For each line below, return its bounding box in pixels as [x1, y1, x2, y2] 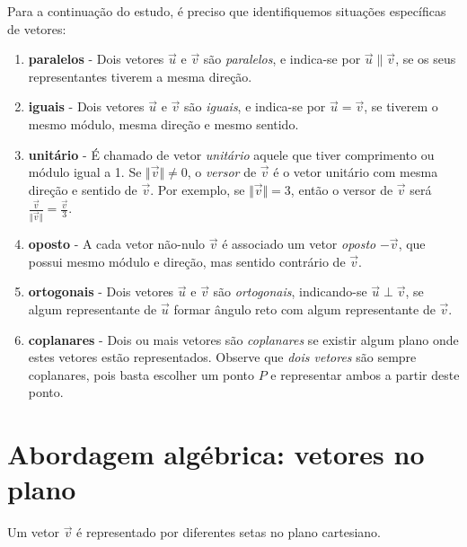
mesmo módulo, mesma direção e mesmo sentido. [28, 114, 299, 133]
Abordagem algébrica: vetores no [7, 436, 425, 472]
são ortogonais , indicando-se [213, 282, 367, 301]
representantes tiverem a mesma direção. [28, 66, 252, 85]
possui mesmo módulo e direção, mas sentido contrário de [28, 251, 346, 270]
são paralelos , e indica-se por [203, 49, 361, 68]
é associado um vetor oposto [222, 234, 376, 253]
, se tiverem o [364, 97, 438, 116]
